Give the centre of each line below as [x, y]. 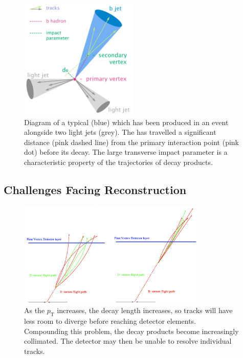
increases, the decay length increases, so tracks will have [145, 310]
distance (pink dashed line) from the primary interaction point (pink [131, 142]
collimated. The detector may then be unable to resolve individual [128, 341]
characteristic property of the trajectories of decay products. [118, 162]
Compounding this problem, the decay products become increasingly [131, 331]
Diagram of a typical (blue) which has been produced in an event [126, 122]
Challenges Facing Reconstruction [95, 189]
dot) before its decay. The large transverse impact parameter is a [126, 152]
